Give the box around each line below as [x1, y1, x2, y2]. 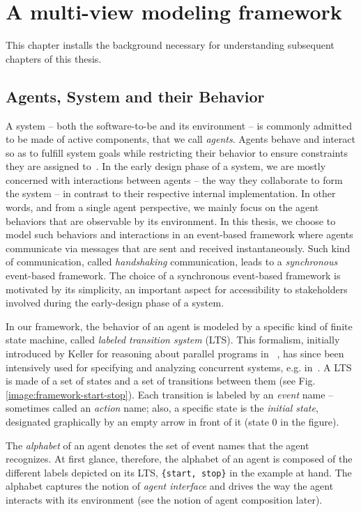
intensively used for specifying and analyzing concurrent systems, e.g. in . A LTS [6, 359, 352, 374]
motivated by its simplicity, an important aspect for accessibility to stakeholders [6, 281, 348, 296]
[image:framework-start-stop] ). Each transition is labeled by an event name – [6, 387, 334, 401]
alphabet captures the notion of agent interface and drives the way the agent [6, 479, 334, 493]
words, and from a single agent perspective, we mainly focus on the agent [6, 200, 319, 215]
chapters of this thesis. [6, 51, 102, 65]
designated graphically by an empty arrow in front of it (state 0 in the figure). [6, 414, 339, 428]
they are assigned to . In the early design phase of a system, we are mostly [6, 159, 326, 173]
